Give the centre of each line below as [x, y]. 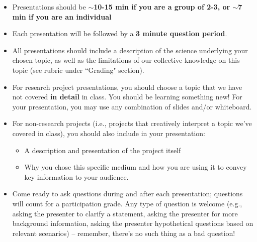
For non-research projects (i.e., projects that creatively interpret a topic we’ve [132, 123]
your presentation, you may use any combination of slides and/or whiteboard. [132, 106]
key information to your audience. [76, 176]
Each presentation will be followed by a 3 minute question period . [120, 33]
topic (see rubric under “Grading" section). [78, 70]
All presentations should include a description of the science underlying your [130, 50]
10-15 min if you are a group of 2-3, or [162, 7]
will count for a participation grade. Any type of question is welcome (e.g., [127, 203]
